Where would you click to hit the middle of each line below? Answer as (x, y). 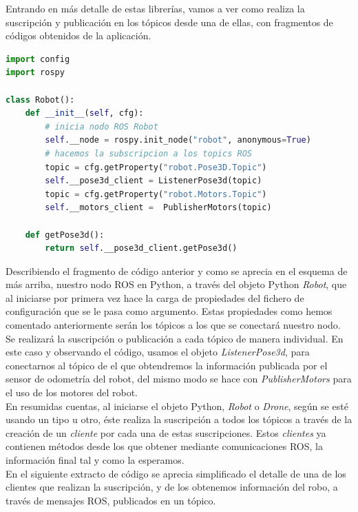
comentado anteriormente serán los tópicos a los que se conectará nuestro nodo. (173, 325)
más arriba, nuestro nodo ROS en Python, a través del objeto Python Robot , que (176, 284)
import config (38, 59)
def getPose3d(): (65, 235)
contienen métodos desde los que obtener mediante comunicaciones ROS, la (164, 446)
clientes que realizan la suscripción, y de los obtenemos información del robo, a (172, 487)
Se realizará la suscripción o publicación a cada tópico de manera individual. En (175, 338)
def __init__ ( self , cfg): (84, 113)
